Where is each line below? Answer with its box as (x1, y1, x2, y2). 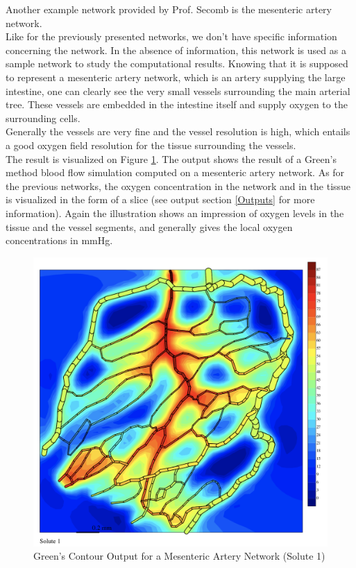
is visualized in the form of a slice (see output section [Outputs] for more (6, 192, 315, 207)
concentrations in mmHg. (6, 233, 113, 248)
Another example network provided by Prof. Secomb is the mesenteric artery (6, 2, 332, 16)
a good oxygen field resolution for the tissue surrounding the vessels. (6, 137, 296, 152)
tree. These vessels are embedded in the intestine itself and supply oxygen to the (6, 97, 348, 112)
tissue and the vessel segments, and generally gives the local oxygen (6, 219, 293, 234)
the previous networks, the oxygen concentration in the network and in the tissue (6, 178, 351, 193)
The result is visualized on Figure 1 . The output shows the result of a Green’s (6, 151, 337, 166)
